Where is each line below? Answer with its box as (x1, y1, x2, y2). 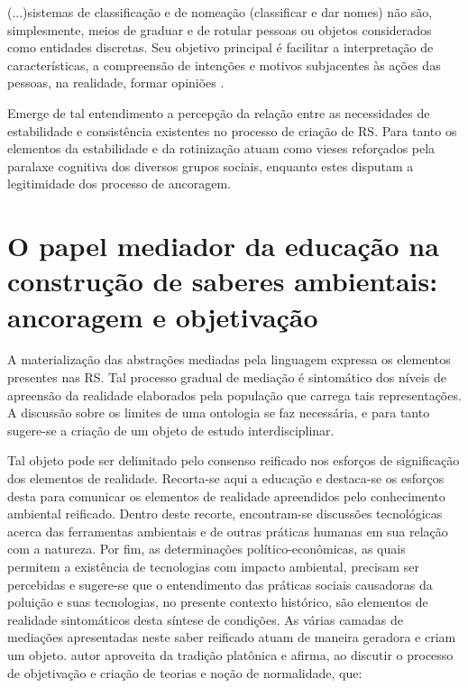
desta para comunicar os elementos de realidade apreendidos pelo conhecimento (7, 486, 445, 505)
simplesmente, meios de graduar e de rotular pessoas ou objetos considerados (7, 20, 432, 39)
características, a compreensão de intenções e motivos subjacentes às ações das (7, 55, 441, 74)
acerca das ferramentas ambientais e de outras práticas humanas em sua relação (7, 521, 448, 540)
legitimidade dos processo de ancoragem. (7, 174, 232, 193)
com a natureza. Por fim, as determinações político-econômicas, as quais (7, 539, 406, 558)
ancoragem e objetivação (7, 298, 318, 335)
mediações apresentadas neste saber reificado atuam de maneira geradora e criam (7, 628, 456, 647)
